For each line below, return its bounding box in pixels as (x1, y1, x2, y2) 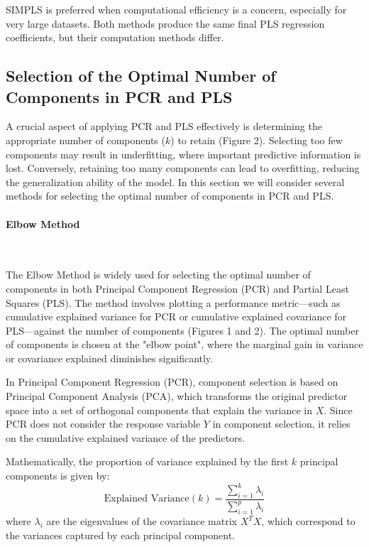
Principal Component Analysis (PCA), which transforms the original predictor (6, 389, 348, 404)
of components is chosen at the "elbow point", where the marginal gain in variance (6, 337, 363, 352)
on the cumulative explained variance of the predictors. (6, 430, 245, 445)
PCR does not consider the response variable (6, 416, 201, 431)
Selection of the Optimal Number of (6, 65, 276, 87)
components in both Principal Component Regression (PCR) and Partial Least (6, 281, 349, 296)
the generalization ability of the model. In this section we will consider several (6, 174, 345, 189)
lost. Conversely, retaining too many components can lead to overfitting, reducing (6, 161, 360, 175)
